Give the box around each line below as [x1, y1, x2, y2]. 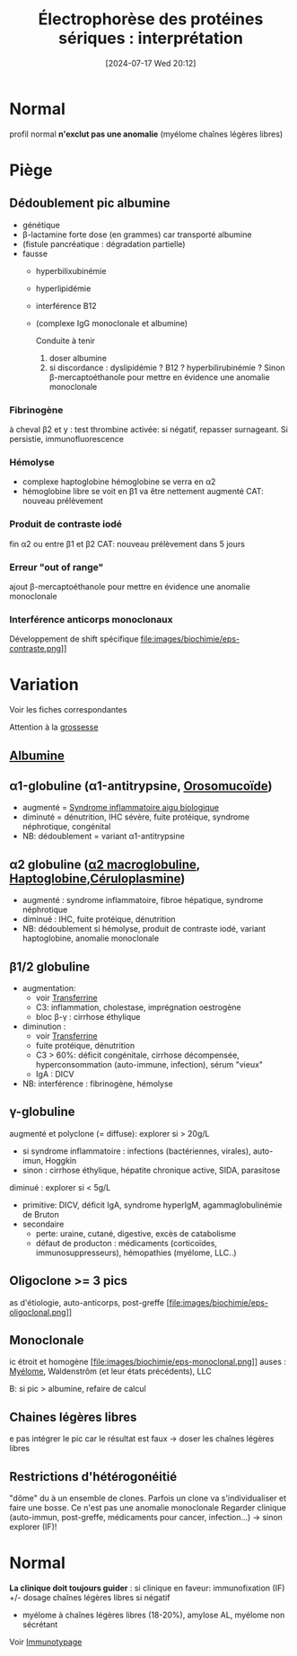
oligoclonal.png [9, 1306, 66, 1317]
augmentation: [22, 982, 76, 993]
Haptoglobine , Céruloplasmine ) [9, 871, 186, 886]
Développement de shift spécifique [9, 633, 139, 644]
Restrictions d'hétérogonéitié [9, 1469, 178, 1484]
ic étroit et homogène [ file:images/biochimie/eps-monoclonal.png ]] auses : [9, 1357, 287, 1368]
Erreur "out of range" [9, 561, 104, 573]
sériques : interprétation [57, 28, 244, 49]
